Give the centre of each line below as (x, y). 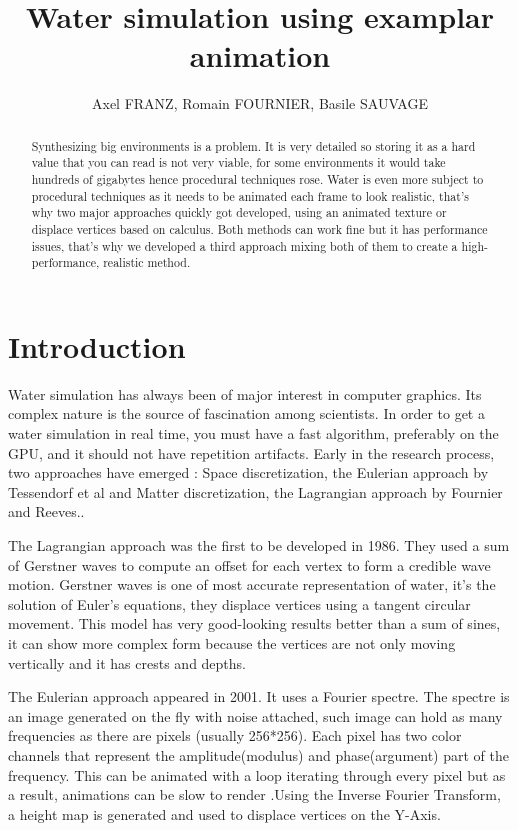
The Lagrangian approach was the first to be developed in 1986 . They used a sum (259, 545)
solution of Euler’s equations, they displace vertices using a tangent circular (239, 603)
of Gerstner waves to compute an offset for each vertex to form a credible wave (249, 564)
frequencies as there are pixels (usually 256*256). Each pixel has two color (235, 735)
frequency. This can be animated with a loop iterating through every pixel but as (257, 774)
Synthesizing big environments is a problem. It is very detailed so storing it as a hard (253, 145)
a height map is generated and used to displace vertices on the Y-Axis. (224, 813)
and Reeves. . (46, 511)
